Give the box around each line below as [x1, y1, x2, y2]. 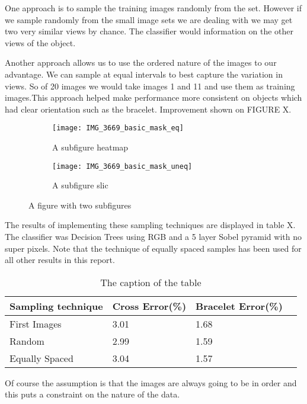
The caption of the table [100, 275, 202, 289]
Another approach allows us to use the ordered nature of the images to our [5, 56, 277, 69]
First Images [9, 316, 62, 331]
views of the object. [5, 36, 76, 49]
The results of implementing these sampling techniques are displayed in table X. [5, 219, 296, 231]
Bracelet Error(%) [196, 299, 283, 313]
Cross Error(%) [112, 299, 187, 313]
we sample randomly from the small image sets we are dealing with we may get [5, 13, 293, 25]
